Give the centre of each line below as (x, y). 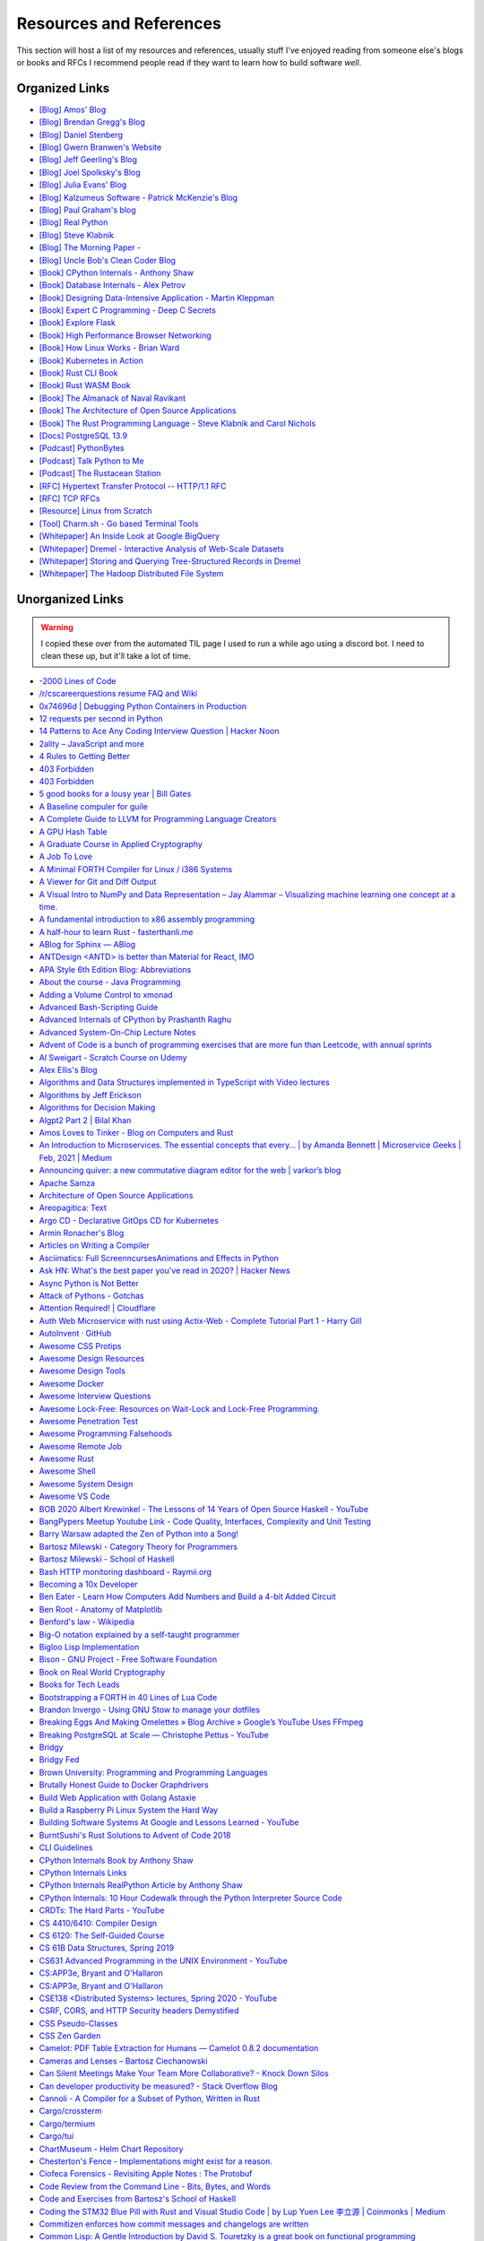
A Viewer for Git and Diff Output (98, 882)
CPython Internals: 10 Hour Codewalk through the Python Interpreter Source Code (190, 1898)
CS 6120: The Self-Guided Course (102, 1935)
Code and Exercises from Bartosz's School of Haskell (138, 2199)
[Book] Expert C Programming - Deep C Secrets (128, 310)
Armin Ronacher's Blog (82, 1233)
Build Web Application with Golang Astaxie (117, 1797)
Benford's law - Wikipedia (86, 1622)
